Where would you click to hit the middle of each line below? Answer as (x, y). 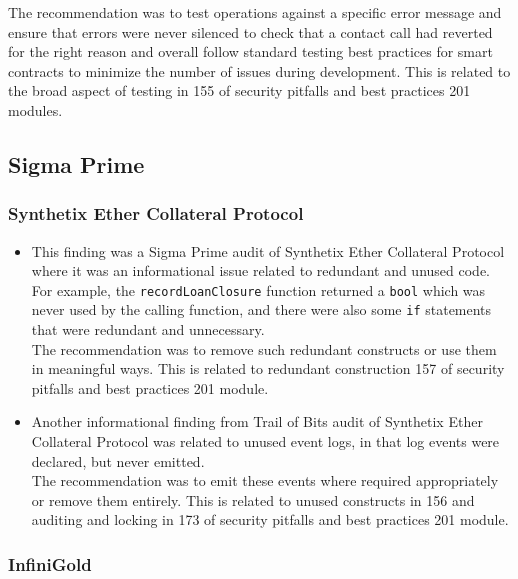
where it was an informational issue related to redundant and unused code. (261, 270)
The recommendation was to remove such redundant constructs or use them (264, 348)
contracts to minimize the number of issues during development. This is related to (259, 70)
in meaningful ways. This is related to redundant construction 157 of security (268, 368)
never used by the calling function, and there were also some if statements (261, 309)
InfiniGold (50, 563)
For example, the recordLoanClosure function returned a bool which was (258, 289)
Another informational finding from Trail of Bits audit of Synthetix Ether (257, 421)
